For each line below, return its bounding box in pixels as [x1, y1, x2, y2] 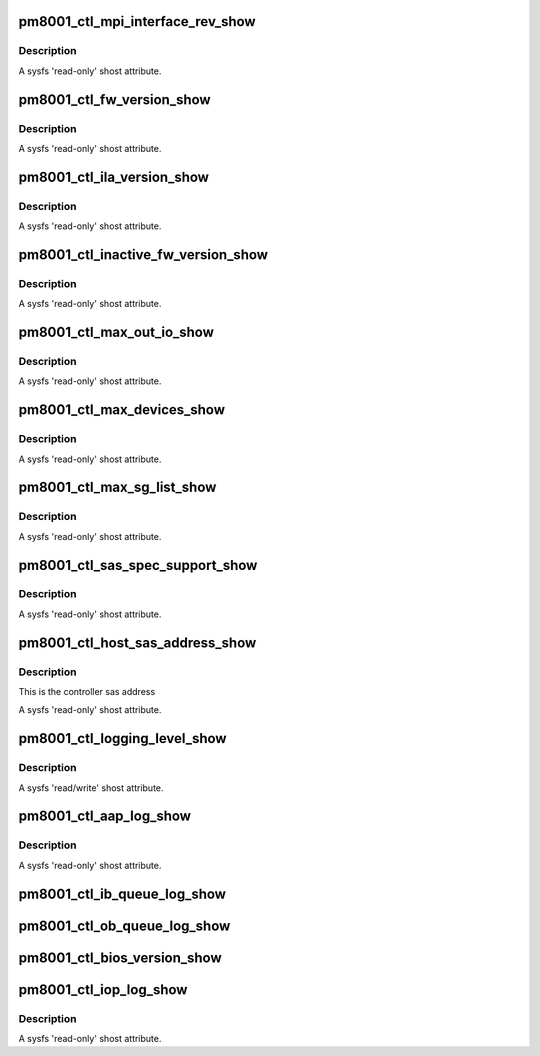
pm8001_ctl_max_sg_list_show [18, 479, 217, 496]
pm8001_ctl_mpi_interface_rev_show [18, 13, 256, 30]
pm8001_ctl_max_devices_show [18, 401, 225, 419]
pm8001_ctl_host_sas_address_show [18, 634, 257, 651]
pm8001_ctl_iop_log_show [18, 981, 188, 998]
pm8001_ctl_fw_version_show [18, 91, 211, 108]
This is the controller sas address [18, 686, 156, 698]
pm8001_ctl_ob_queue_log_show [18, 917, 231, 934]
